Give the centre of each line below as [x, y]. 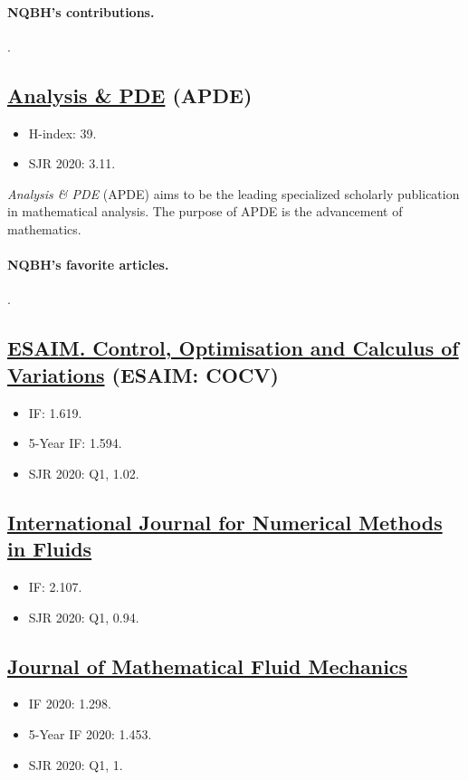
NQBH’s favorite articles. [88, 265]
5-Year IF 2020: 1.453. [90, 733]
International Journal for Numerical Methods [225, 522]
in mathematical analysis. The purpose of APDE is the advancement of [205, 211]
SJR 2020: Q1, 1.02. [84, 473]
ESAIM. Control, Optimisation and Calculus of [233, 348]
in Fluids [50, 549]
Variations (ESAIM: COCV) [143, 374]
